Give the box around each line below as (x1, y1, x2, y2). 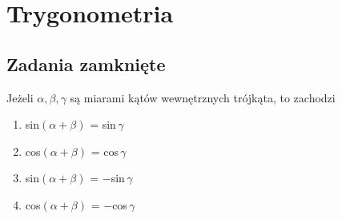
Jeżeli (6, 89, 34, 106)
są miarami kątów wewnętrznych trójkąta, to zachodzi (70, 89, 336, 106)
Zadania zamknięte (6, 51, 166, 76)
